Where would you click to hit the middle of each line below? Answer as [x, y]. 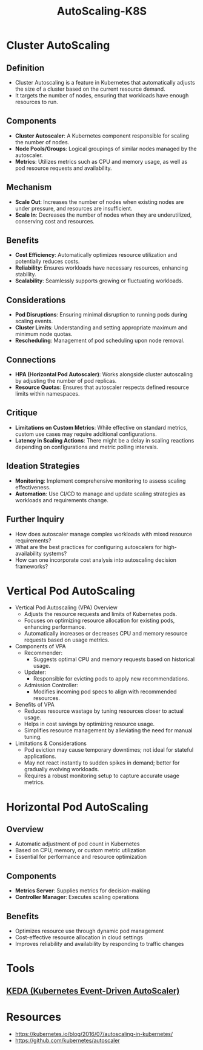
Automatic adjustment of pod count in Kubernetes [77, 844]
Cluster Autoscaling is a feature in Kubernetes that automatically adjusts [105, 82]
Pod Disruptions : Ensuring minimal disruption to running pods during [101, 315]
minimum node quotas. [44, 334]
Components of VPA [40, 646]
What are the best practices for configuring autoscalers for [88, 547]
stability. [25, 275]
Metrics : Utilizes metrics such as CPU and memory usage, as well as [101, 161]
